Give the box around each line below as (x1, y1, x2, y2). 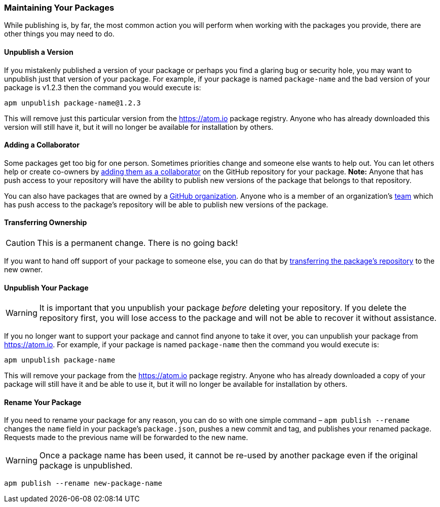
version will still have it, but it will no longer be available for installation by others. (4, 122, 274, 131)
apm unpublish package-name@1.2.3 (4, 98, 141, 107)
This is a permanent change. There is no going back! (37, 238, 238, 248)
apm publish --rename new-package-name (4, 479, 162, 488)
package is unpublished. (39, 460, 133, 471)
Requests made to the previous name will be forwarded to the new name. (4, 433, 248, 442)
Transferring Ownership (4, 218, 87, 227)
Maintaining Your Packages (4, 3, 115, 13)
